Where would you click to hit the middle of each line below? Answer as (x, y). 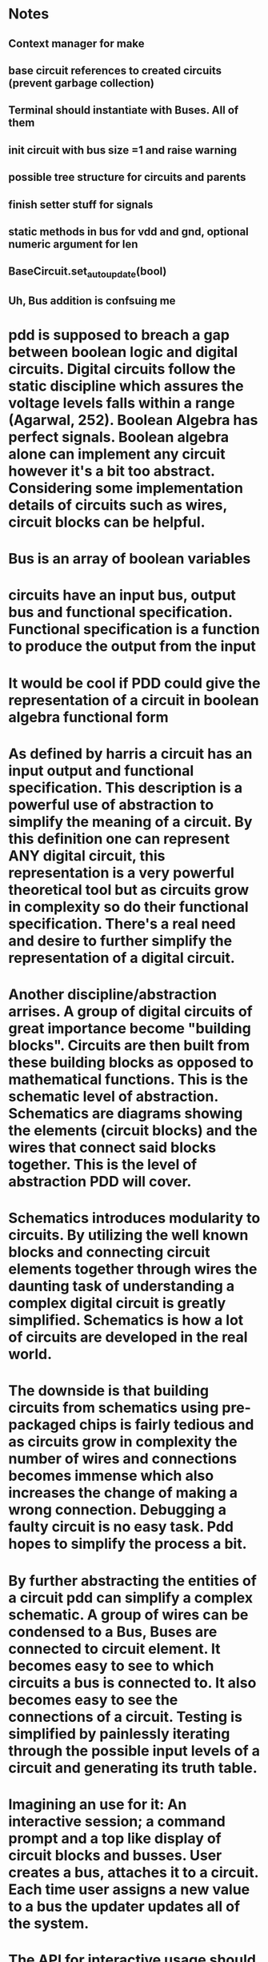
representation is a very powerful (121, 873)
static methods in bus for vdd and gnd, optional (129, 232)
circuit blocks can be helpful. (107, 522)
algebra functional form (89, 717)
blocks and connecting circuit (109, 1252)
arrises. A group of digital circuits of (131, 1011)
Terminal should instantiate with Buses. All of (124, 110)
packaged (42, 1425)
